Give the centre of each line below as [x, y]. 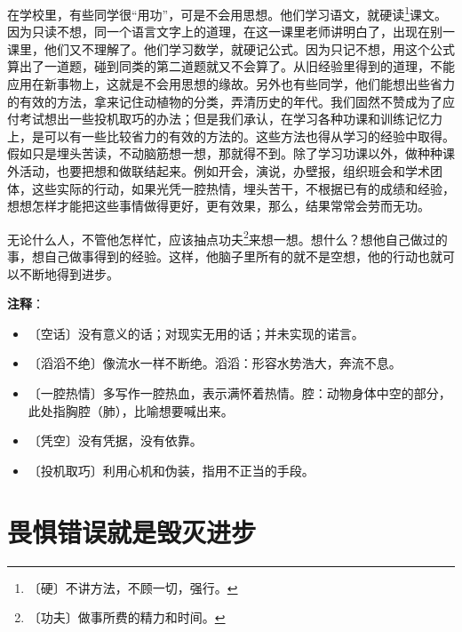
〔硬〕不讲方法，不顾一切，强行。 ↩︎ [133, 587]
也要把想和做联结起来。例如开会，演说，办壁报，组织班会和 [231, 171]
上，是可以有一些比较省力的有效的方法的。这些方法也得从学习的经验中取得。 [231, 136]
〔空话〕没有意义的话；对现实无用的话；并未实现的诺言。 [196, 333]
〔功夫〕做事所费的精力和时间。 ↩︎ [127, 617]
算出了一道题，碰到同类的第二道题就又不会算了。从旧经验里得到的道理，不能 [231, 66]
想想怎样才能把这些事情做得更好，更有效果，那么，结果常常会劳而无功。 [219, 206]
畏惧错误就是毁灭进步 [132, 531]
